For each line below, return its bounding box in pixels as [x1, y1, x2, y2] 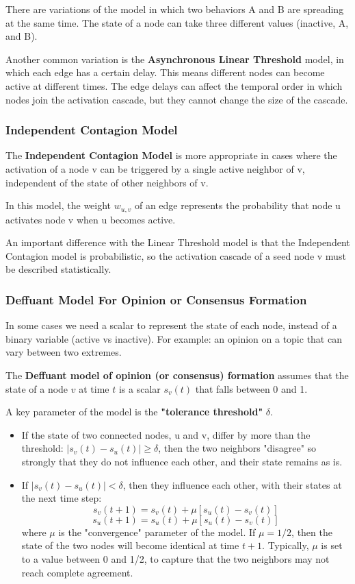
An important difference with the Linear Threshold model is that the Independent [5, 235, 350, 250]
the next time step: [21, 491, 102, 505]
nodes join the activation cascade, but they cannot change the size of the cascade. [5, 92, 348, 106]
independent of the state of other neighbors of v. [5, 175, 209, 189]
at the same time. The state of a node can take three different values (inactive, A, [5, 15, 349, 29]
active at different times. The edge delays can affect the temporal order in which [5, 78, 343, 93]
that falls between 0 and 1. [195, 381, 308, 396]
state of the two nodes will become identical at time [21, 538, 239, 552]
